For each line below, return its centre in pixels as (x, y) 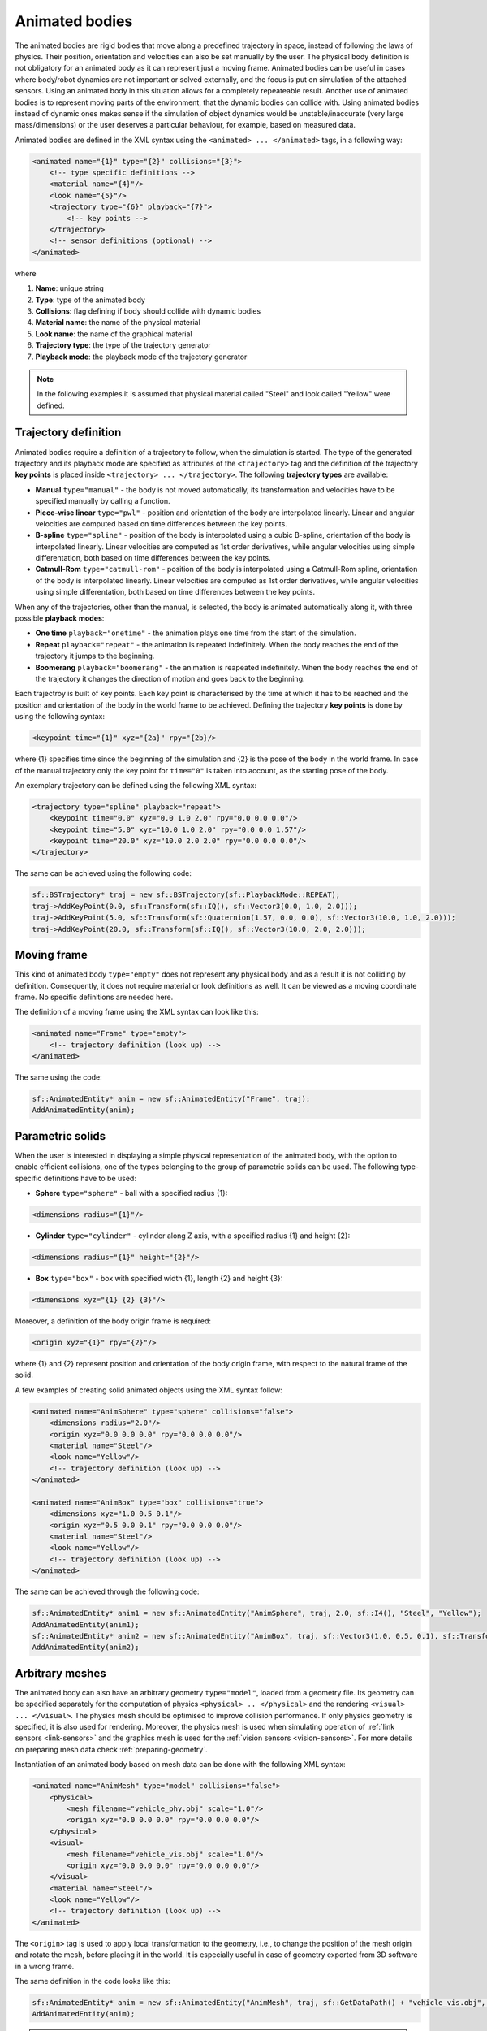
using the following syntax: (60, 717)
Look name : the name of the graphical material (114, 334)
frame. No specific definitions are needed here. (94, 997)
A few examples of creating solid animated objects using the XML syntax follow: (149, 1390)
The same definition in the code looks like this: (93, 1981)
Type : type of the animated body (91, 300)
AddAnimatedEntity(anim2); (86, 1648)
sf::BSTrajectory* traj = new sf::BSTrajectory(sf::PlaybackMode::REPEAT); (186, 895)
